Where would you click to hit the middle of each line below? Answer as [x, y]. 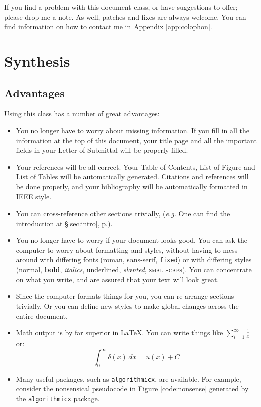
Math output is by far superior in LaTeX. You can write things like [119, 333]
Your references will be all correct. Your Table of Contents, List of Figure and [136, 167]
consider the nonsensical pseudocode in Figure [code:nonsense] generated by [132, 389]
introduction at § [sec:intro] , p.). [64, 223]
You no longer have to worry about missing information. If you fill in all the [133, 130]
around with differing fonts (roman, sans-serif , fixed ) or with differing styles [134, 259]
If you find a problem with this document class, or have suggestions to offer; [121, 7]
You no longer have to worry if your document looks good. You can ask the [132, 240]
